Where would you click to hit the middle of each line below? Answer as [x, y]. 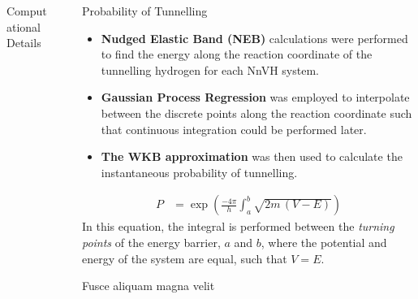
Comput [27, 11]
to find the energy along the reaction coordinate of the [237, 54]
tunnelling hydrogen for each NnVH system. [210, 69]
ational [24, 26]
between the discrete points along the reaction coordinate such [256, 113]
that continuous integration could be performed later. [234, 129]
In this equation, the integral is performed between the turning [238, 226]
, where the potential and [324, 242]
